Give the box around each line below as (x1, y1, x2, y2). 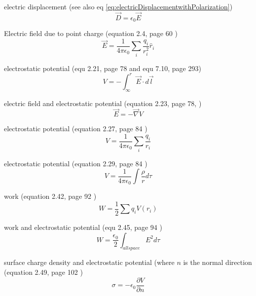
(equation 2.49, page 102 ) (4, 267, 83, 277)
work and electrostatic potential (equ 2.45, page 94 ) (4, 222, 162, 232)
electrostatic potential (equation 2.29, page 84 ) (4, 158, 147, 168)
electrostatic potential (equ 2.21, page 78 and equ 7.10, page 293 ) (4, 63, 201, 73)
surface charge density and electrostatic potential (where (4, 257, 175, 267)
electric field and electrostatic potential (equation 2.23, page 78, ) (4, 98, 202, 108)
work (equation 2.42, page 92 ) (4, 191, 97, 201)
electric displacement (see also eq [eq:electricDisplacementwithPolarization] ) (4, 1, 233, 11)
